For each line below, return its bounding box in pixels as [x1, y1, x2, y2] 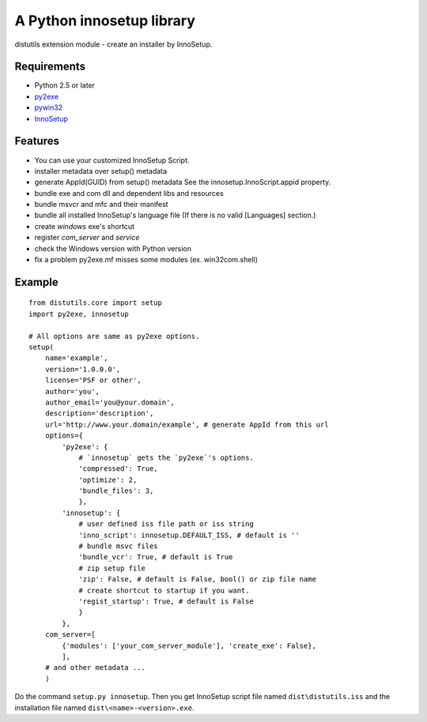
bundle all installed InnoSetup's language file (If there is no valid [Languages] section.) [34, 210, 316, 220]
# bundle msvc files [78, 542, 158, 551]
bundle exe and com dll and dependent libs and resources [34, 188, 225, 197]
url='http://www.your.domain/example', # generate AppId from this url [44, 419, 329, 429]
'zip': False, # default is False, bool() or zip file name [78, 575, 316, 584]
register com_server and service [34, 233, 140, 243]
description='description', [44, 409, 154, 418]
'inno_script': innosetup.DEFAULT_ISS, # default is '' [78, 530, 300, 540]
